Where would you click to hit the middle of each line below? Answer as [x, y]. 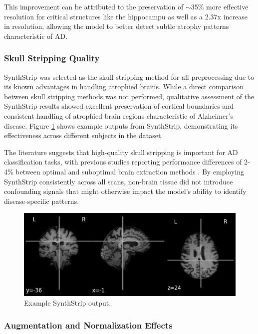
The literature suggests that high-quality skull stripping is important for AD [121, 152]
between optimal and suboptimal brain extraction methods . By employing [130, 171]
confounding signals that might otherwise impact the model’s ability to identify [125, 191]
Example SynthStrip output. [68, 303]
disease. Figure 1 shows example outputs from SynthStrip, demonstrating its [121, 125]
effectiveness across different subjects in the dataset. [84, 135]
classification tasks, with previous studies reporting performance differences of [123, 162]
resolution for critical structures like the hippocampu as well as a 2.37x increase [126, 16]
